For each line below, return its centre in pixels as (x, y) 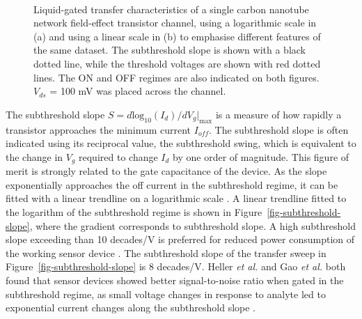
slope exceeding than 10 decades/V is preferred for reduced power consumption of (180, 239)
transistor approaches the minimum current (99, 129)
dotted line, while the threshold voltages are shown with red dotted (177, 63)
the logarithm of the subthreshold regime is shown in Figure (134, 211)
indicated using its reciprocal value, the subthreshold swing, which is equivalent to (181, 143)
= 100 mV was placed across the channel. (138, 91)
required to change (118, 156)
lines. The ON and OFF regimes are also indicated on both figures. (176, 77)
